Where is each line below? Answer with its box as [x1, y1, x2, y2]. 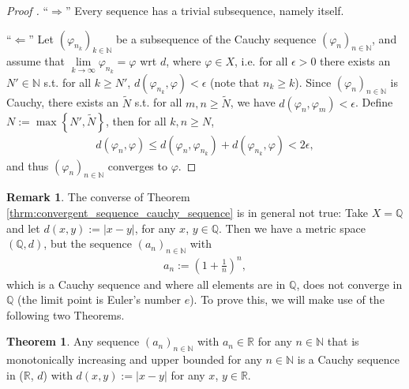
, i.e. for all [235, 53, 288, 69]
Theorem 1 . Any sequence [6, 333, 140, 350]
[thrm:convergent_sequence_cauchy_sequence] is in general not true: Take [6, 204, 369, 221]
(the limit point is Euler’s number [17, 291, 181, 308]
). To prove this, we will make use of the [189, 291, 385, 308]
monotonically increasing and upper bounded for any [6, 351, 262, 368]
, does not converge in [296, 275, 403, 292]
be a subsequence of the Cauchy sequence [115, 30, 317, 47]
